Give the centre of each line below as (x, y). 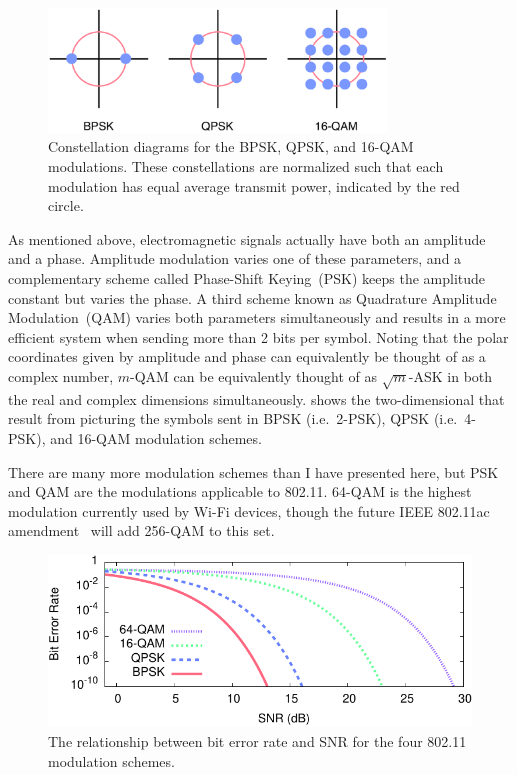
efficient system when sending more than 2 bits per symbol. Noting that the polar (258, 336)
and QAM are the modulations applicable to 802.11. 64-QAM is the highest (240, 491)
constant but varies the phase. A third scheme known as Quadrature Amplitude (252, 297)
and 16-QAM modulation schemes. (156, 437)
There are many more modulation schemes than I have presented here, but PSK (253, 471)
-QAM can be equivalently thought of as (254, 376)
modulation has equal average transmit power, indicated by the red (254, 185)
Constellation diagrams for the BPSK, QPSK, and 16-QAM (231, 146)
